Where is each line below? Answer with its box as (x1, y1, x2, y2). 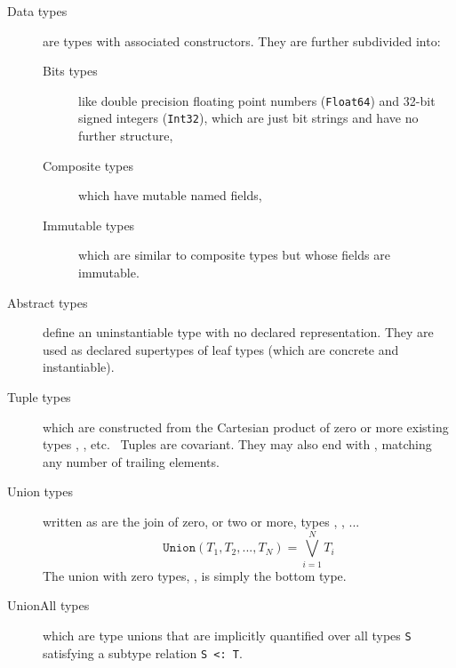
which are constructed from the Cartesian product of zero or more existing (43, 417, 449, 436)
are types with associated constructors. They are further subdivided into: (43, 31, 441, 50)
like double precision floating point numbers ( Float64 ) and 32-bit (78, 91, 436, 109)
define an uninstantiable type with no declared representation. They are (43, 323, 434, 342)
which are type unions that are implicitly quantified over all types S (43, 625, 412, 644)
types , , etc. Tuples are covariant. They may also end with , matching (43, 435, 432, 454)
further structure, (78, 126, 173, 145)
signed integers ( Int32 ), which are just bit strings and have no (78, 109, 419, 127)
